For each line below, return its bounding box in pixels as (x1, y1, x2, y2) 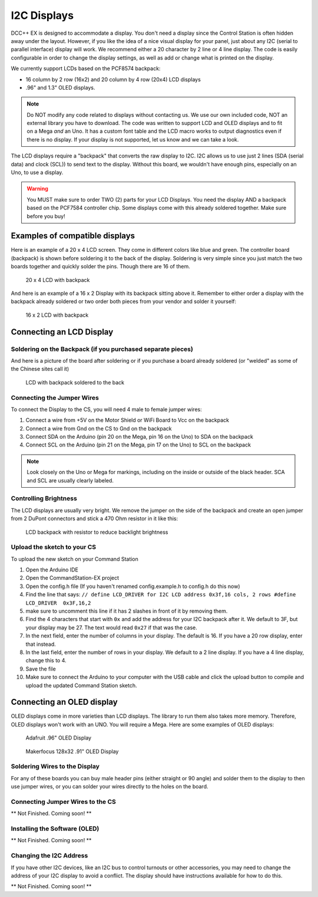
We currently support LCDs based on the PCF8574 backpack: (11, 65, 161, 72)
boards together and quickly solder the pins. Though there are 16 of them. (11, 263, 191, 270)
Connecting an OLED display (11, 697, 118, 707)
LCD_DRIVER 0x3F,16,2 (25, 599, 91, 606)
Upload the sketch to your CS (11, 543, 97, 551)
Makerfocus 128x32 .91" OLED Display (25, 748, 119, 755)
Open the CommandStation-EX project (25, 574, 120, 581)
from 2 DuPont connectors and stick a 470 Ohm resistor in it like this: (11, 515, 178, 522)
